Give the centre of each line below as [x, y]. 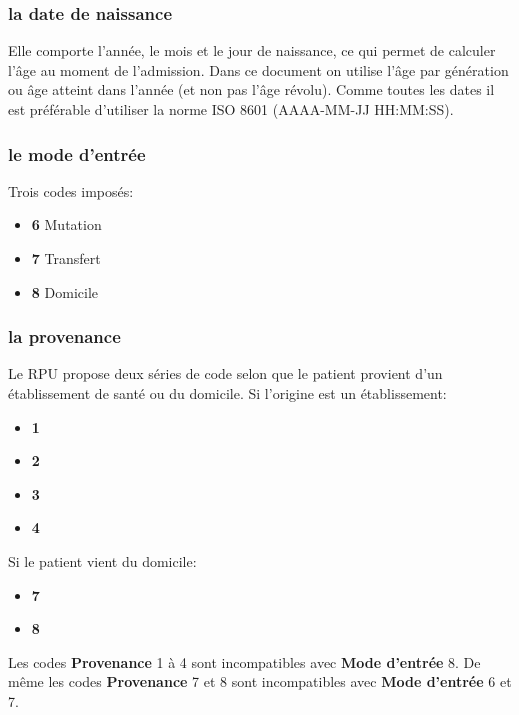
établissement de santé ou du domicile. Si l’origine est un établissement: [227, 393]
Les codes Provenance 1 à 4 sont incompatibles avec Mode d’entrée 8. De [244, 661]
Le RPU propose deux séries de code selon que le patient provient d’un [225, 373]
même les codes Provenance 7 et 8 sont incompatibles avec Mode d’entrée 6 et [260, 681]
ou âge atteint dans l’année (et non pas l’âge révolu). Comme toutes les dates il [251, 89]
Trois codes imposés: [71, 190]
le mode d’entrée [77, 153]
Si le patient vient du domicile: [102, 560]
